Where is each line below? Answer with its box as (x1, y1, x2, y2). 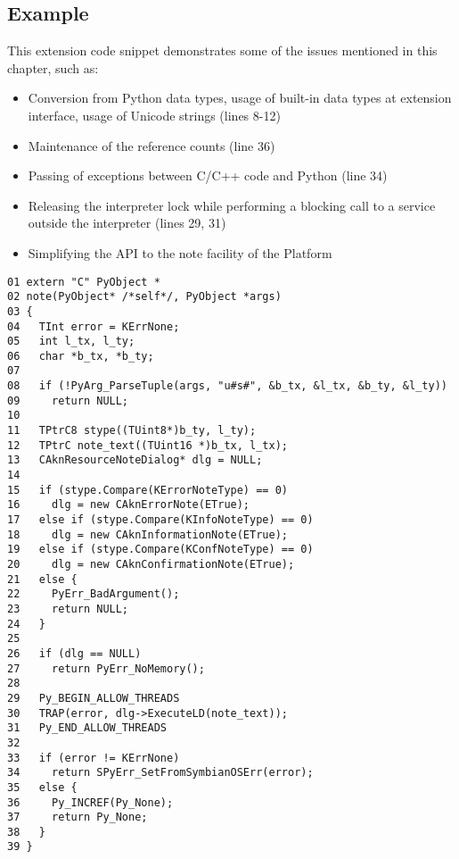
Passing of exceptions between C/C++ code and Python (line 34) (28, 166, 388, 185)
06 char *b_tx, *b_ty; (7, 349, 154, 363)
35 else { (7, 780, 78, 794)
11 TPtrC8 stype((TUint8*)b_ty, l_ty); (7, 424, 257, 438)
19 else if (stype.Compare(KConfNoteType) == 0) (7, 543, 314, 556)
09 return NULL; (7, 394, 129, 407)
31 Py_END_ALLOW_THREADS (7, 721, 167, 735)
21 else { (7, 572, 78, 586)
